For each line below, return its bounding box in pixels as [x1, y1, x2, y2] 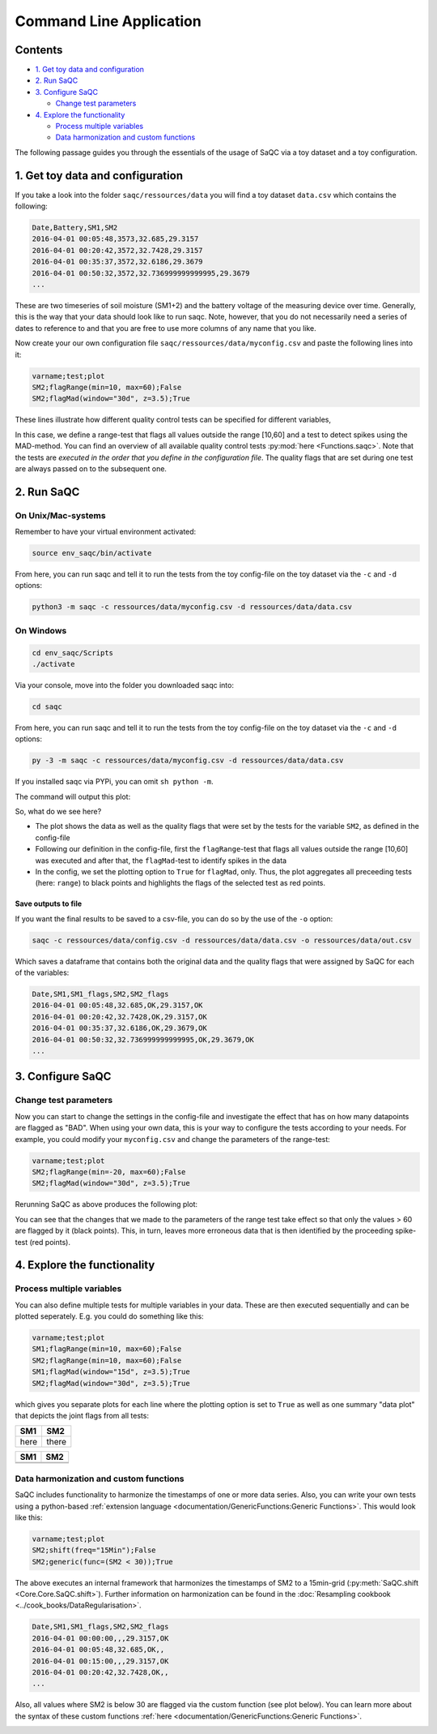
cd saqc [32, 702, 62, 711]
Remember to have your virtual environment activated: [15, 527, 197, 537]
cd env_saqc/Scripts [32, 648, 113, 657]
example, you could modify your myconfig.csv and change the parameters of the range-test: [15, 1134, 331, 1144]
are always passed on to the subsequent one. [15, 463, 168, 474]
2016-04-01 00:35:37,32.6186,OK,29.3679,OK [32, 1024, 208, 1033]
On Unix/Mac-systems [15, 509, 106, 521]
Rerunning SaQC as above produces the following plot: [15, 1200, 198, 1209]
